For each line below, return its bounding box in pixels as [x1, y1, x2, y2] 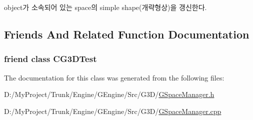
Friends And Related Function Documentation [4, 26, 249, 41]
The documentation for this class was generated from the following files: [4, 72, 224, 82]
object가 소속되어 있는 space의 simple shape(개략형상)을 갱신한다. [4, 2, 207, 12]
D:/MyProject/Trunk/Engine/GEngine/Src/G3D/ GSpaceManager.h [4, 89, 214, 99]
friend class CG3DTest [4, 52, 97, 65]
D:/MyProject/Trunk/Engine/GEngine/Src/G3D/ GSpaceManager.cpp [4, 105, 221, 116]
